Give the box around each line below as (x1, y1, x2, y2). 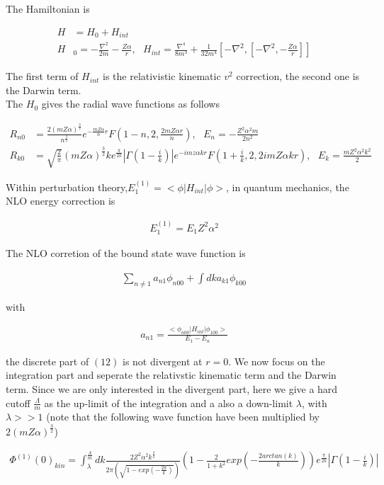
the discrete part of (6, 353, 89, 368)
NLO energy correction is (6, 193, 115, 208)
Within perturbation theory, (6, 179, 128, 194)
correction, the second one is (236, 69, 360, 84)
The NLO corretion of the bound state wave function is (6, 246, 246, 261)
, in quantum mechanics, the (225, 179, 349, 194)
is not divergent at (123, 353, 203, 368)
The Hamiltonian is (6, 1, 90, 16)
